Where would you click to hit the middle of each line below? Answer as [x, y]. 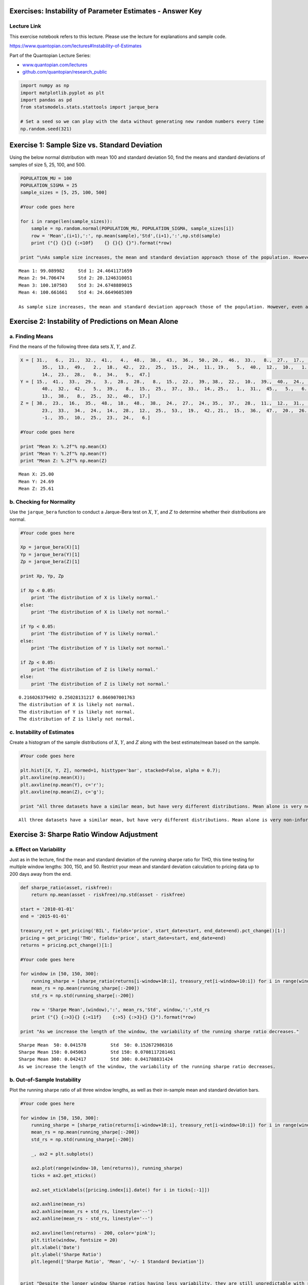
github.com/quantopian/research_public [65, 72]
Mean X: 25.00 [36, 474]
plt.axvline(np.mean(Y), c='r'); [62, 785]
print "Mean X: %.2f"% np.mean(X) [64, 446]
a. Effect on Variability [38, 849]
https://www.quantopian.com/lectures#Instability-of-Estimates [76, 46]
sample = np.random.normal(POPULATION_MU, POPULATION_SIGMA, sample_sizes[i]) [133, 228]
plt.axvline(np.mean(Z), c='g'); [62, 792]
